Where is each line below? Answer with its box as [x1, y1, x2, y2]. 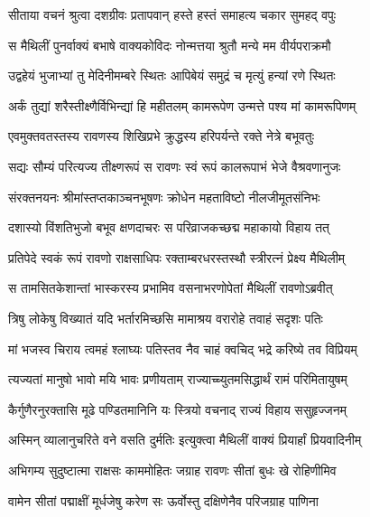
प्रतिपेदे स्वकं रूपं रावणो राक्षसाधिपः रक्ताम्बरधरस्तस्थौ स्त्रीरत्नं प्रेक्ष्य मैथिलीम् [8, 248, 346, 267]
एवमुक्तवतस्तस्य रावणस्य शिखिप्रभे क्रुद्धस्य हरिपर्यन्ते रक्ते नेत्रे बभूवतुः [8, 127, 315, 146]
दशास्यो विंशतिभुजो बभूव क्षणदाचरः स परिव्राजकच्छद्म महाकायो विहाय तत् [8, 218, 329, 237]
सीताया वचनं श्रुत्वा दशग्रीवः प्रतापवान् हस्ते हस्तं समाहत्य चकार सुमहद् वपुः [8, 5, 337, 23]
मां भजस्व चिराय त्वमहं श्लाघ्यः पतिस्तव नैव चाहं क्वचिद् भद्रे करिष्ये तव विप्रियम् [8, 339, 357, 358]
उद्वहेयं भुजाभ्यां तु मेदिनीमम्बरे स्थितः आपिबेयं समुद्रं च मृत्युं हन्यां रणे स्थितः [8, 66, 336, 85]
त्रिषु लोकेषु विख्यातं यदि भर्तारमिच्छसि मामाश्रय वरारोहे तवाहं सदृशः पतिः [8, 308, 323, 327]
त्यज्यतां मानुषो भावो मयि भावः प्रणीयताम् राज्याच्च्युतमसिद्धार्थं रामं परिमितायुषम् [8, 370, 347, 389]
